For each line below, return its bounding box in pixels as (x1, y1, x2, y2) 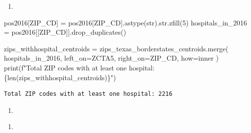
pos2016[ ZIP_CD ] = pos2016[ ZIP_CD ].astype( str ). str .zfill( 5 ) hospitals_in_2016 (4, 17, 247, 27)
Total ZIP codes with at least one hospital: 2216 (4, 90, 173, 98)
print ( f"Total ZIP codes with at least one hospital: (4, 62, 155, 72)
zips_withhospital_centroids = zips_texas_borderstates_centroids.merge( (4, 43, 228, 53)
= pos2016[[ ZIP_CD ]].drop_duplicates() (4, 27, 126, 37)
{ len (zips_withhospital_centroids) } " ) (4, 72, 116, 82)
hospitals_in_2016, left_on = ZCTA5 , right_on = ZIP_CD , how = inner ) (4, 53, 219, 63)
